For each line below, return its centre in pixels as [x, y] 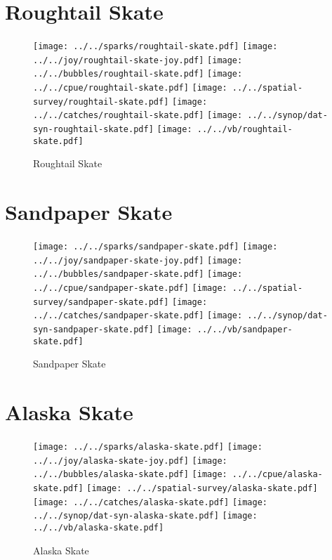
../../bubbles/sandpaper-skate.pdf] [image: [138, 274]
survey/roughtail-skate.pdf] [101, 102]
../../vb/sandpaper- [245, 330]
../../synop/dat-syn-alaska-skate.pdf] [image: [145, 516]
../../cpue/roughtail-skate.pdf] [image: [130, 88]
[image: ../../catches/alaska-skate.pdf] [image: [150, 502]
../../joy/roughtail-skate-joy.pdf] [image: [138, 60]
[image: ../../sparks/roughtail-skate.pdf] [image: [155, 47]
